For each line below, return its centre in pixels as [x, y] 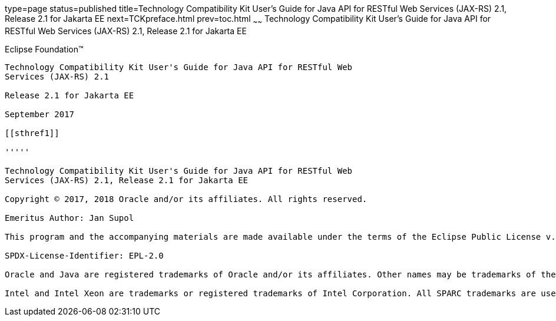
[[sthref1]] [32, 133]
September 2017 [40, 114]
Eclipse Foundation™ [44, 49]
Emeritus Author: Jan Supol [69, 218]
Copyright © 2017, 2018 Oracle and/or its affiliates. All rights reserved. [186, 199]
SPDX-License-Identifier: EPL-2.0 [84, 255]
